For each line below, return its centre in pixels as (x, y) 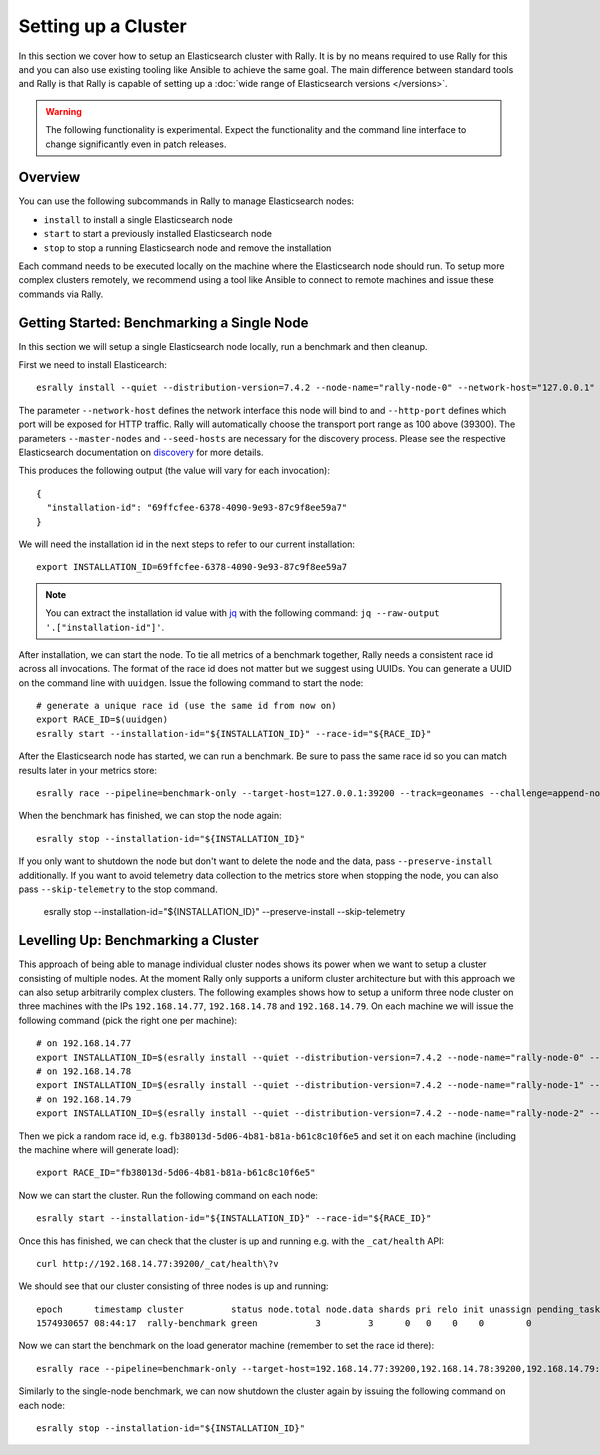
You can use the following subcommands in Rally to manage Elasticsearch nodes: (186, 201)
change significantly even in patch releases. (136, 144)
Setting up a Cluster (102, 26)
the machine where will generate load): (99, 1149)
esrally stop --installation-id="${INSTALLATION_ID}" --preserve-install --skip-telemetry (224, 912)
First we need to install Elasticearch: (92, 365)
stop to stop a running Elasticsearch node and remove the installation (187, 247)
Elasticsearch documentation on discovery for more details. (141, 452)
